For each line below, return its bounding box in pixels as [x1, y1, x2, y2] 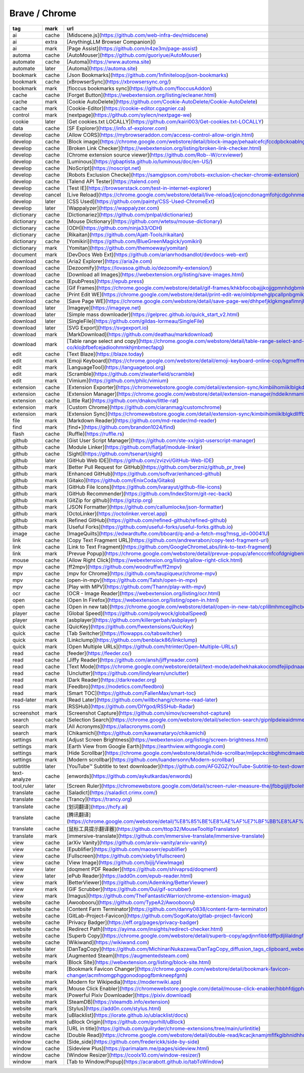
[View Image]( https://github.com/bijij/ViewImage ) [66, 859, 184, 866]
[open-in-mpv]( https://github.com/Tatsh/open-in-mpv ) [66, 577, 198, 584]
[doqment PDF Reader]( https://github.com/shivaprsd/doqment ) [66, 865, 218, 872]
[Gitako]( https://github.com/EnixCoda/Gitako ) [66, 477, 175, 484]
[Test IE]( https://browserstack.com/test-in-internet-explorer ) [66, 184, 212, 191]
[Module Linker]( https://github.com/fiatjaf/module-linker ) [66, 443, 203, 450]
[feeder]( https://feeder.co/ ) [66, 649, 132, 657]
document [12, 251, 37, 258]
